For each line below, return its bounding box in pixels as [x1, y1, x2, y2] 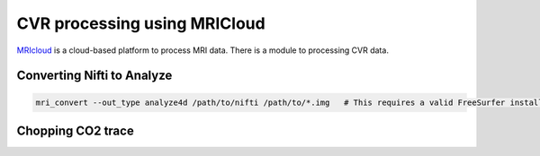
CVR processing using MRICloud [16, 13, 265, 33]
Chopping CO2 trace [16, 123, 134, 138]
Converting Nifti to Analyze [16, 68, 173, 83]
